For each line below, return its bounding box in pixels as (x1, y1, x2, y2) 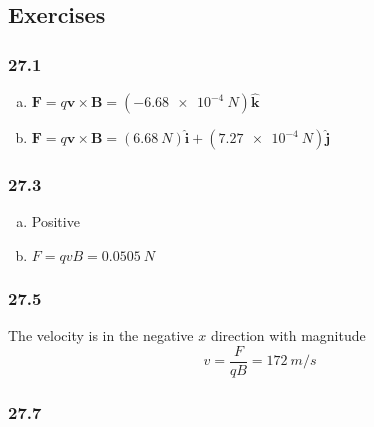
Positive (31, 211, 80, 232)
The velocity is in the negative (8, 325, 194, 346)
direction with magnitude (210, 325, 366, 346)
